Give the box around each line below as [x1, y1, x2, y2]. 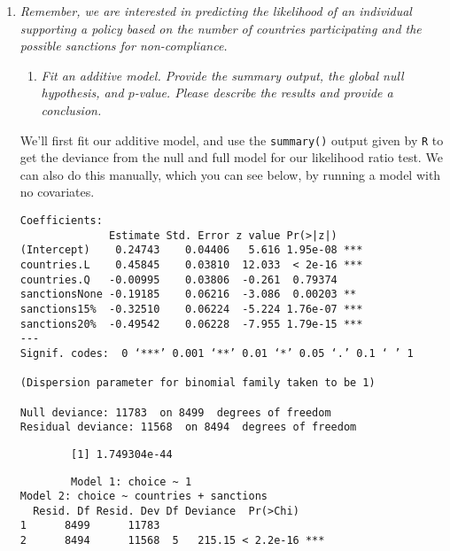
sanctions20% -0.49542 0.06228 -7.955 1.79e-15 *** [19, 317, 363, 330]
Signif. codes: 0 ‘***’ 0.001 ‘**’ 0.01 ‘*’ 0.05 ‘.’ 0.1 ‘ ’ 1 [19, 346, 414, 360]
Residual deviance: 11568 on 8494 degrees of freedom [19, 421, 357, 434]
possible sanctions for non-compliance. [19, 36, 228, 55]
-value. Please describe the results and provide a [134, 83, 393, 102]
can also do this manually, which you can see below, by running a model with [19, 165, 441, 183]
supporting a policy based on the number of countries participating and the [19, 19, 422, 37]
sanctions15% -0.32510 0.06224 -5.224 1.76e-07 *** [19, 302, 363, 315]
